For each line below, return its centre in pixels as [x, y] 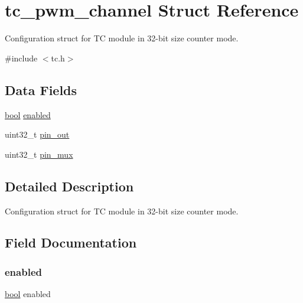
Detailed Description [69, 186]
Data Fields [41, 89]
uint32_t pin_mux [39, 154]
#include [21, 58]
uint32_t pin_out [37, 134]
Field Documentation [71, 242]
